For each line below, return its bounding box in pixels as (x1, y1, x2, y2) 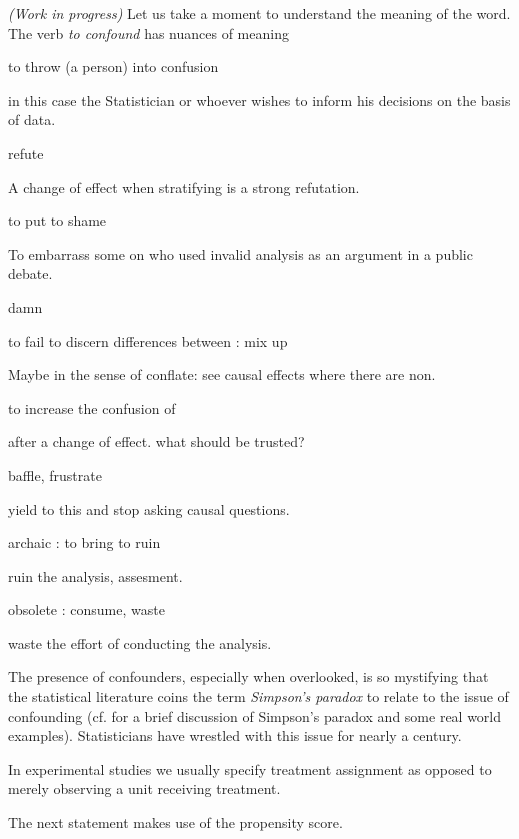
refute (8, 142, 44, 163)
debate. (8, 263, 53, 284)
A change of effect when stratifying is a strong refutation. (8, 176, 360, 197)
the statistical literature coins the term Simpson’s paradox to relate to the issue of (8, 686, 509, 707)
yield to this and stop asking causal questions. (8, 498, 290, 519)
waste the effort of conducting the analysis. (8, 632, 272, 653)
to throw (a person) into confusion (8, 56, 219, 77)
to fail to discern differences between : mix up (8, 330, 288, 351)
